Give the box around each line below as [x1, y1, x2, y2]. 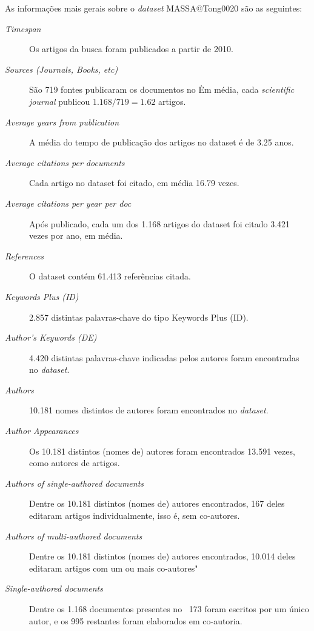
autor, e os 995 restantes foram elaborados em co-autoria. [29, 614, 242, 627]
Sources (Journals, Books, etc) [5, 62, 118, 75]
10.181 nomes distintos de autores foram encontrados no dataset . [29, 404, 269, 416]
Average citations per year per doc [5, 196, 132, 209]
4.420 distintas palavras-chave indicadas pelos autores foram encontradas [29, 351, 299, 364]
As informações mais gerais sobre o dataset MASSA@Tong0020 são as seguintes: [5, 2, 302, 14]
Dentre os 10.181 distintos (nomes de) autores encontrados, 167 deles [29, 497, 285, 510]
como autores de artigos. [29, 456, 120, 469]
